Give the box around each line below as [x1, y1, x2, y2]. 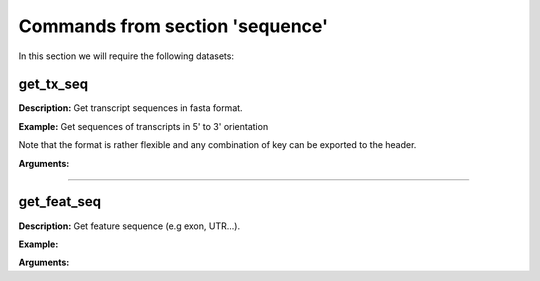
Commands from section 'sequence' [18, 15, 329, 37]
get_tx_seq [18, 76, 89, 93]
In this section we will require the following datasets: [18, 50, 235, 62]
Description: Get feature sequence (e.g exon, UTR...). [18, 220, 240, 232]
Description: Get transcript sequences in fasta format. [18, 102, 244, 114]
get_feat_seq [18, 193, 102, 210]
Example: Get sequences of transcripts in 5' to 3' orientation [18, 120, 269, 132]
